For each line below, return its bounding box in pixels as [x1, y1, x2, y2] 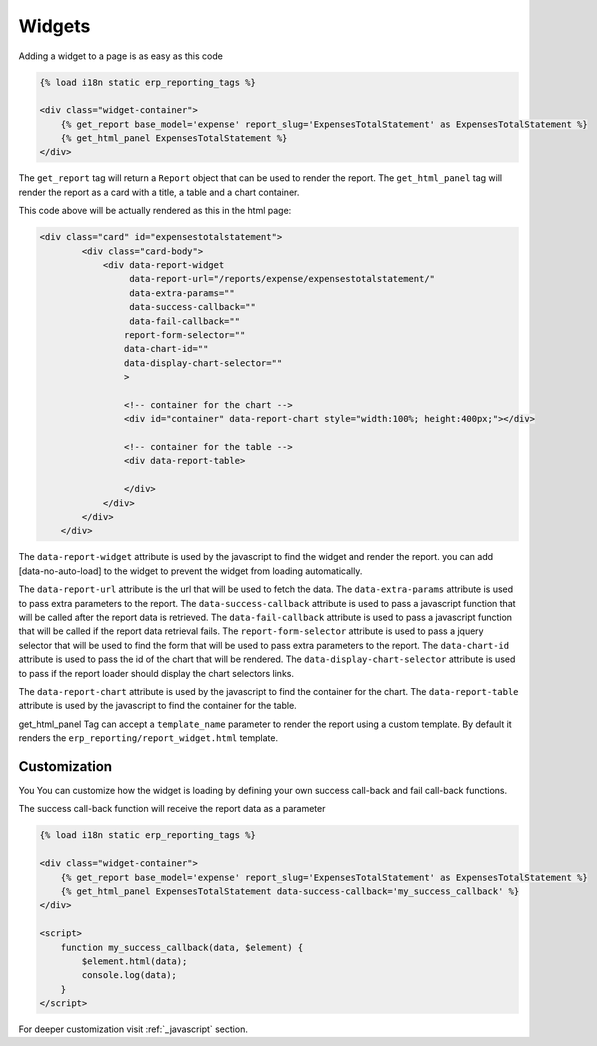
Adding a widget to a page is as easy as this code [18, 50, 224, 62]
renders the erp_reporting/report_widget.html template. [18, 732, 279, 744]
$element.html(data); [81, 955, 188, 967]
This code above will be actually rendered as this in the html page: [18, 205, 292, 217]
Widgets [18, 15, 91, 37]
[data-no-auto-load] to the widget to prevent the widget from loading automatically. [18, 565, 363, 577]
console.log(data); [81, 970, 177, 981]
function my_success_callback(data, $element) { [60, 941, 304, 953]
